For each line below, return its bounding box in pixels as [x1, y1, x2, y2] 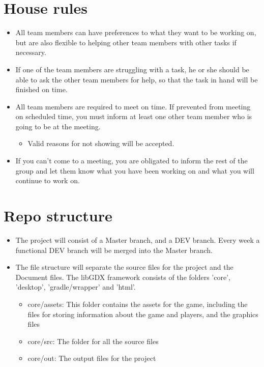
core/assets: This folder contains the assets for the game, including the [27, 298, 248, 309]
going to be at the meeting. [15, 121, 101, 131]
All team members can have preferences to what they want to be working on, [15, 27, 256, 38]
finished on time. [15, 84, 68, 95]
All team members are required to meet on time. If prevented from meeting [15, 101, 251, 111]
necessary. [15, 47, 46, 58]
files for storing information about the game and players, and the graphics [27, 308, 258, 319]
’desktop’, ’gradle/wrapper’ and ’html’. [15, 281, 136, 292]
